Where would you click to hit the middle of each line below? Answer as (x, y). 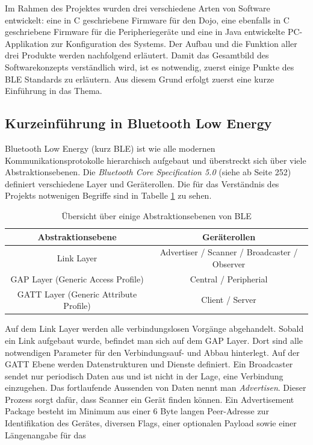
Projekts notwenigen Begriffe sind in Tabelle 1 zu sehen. (108, 195)
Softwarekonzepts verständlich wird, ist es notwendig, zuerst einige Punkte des (150, 67)
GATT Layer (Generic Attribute (77, 294)
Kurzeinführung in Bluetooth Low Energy (138, 123)
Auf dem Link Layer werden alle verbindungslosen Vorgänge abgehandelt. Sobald (154, 328)
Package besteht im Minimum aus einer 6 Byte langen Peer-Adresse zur (137, 411)
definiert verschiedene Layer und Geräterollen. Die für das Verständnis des (142, 183)
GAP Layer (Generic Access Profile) (77, 279)
